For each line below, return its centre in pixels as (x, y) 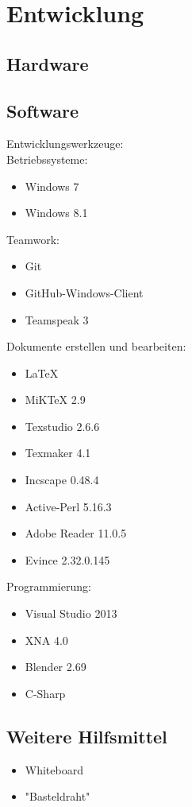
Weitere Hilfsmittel (87, 736)
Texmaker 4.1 (58, 453)
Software (43, 110)
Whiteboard (54, 769)
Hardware (48, 63)
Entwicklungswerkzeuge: (65, 144)
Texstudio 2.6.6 (62, 426)
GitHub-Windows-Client (84, 292)
